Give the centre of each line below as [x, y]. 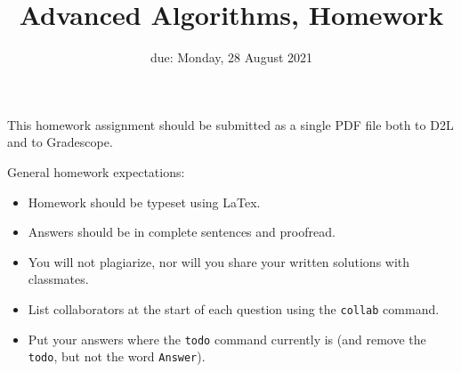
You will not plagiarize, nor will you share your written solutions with [219, 261]
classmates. [58, 279]
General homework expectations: [96, 171]
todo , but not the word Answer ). [117, 356]
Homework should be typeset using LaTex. [144, 202]
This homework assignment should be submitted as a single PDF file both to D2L [230, 124]
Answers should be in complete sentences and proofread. [182, 232]
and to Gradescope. [60, 142]
